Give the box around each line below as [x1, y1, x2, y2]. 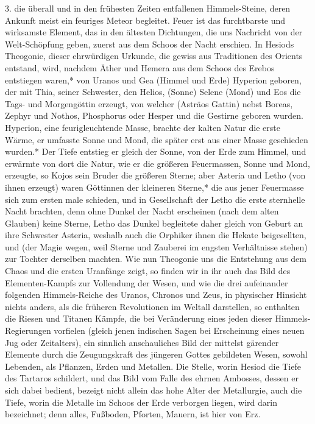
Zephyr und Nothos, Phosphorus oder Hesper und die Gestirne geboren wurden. [5, 109, 303, 122]
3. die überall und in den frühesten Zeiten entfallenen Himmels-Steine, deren [5, 2, 291, 14]
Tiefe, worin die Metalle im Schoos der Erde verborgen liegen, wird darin [5, 395, 278, 408]
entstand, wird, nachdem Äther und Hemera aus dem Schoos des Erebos [5, 61, 275, 74]
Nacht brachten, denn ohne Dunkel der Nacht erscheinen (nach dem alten [5, 205, 279, 217]
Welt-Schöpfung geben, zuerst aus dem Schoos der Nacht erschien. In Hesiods [5, 37, 294, 50]
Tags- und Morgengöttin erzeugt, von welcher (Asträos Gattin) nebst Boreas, [5, 97, 293, 110]
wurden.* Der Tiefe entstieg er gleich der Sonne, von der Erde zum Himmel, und [5, 145, 306, 158]
